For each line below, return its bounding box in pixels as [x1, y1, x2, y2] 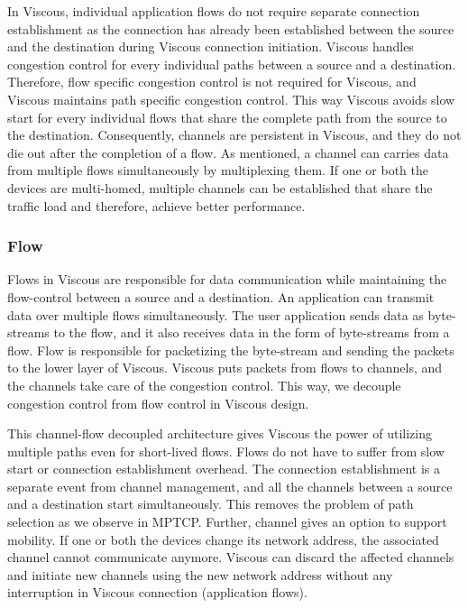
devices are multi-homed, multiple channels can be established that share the [7, 178, 433, 197]
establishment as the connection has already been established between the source [7, 19, 454, 38]
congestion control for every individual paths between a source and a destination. [7, 54, 456, 73]
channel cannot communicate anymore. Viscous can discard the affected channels [7, 548, 454, 567]
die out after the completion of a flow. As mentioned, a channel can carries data [7, 143, 449, 161]
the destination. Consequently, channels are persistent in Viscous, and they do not [7, 125, 462, 144]
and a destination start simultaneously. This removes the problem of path [7, 494, 414, 513]
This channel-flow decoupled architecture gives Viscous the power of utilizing [7, 424, 432, 443]
